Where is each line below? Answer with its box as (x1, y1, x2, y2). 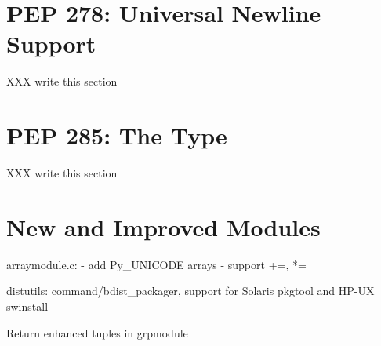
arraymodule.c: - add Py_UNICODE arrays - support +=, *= (6, 256, 307, 272)
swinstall (6, 297, 49, 314)
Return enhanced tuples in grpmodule (6, 324, 188, 341)
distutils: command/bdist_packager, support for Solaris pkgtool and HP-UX (6, 282, 375, 299)
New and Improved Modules (6, 210, 321, 242)
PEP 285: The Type (6, 119, 227, 151)
